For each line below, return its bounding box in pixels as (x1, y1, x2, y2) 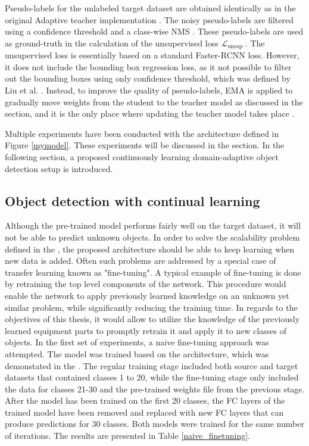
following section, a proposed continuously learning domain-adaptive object (5, 150, 279, 163)
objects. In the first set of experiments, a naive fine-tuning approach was (5, 336, 269, 348)
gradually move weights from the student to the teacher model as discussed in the (5, 95, 303, 108)
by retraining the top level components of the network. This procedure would (5, 277, 286, 290)
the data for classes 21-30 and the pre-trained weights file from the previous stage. (5, 382, 305, 395)
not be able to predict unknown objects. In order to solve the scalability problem (5, 230, 300, 243)
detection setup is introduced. (5, 162, 113, 174)
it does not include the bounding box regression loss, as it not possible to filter (5, 60, 292, 73)
